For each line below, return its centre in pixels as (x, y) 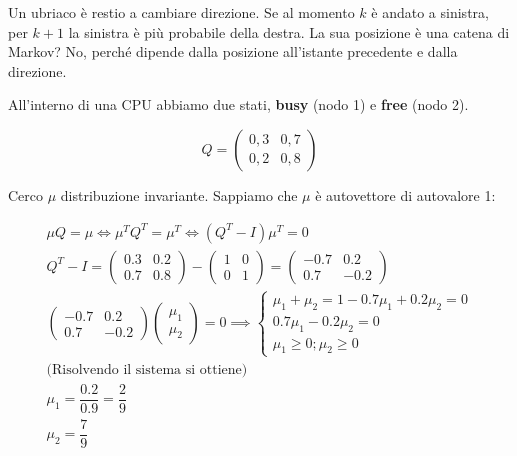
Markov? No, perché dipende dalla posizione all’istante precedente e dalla (233, 51)
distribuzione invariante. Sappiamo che (179, 194)
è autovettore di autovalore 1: (405, 194)
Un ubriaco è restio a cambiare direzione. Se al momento (181, 12)
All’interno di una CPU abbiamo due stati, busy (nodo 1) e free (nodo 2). (238, 104)
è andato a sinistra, (430, 12)
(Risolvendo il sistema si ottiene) (147, 369)
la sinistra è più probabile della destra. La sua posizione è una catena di (289, 31)
